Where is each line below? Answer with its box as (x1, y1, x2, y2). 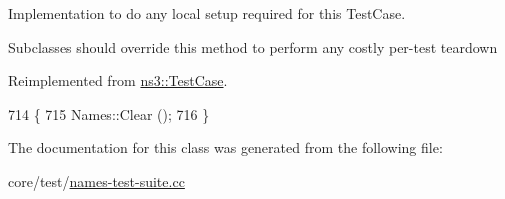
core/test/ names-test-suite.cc (8, 170, 185, 191)
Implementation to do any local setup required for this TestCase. (8, 3, 406, 23)
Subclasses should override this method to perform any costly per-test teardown (8, 36, 498, 57)
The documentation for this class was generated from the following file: (8, 137, 443, 158)
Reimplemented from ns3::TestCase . (8, 70, 228, 91)
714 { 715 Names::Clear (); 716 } (8, 103, 210, 124)
